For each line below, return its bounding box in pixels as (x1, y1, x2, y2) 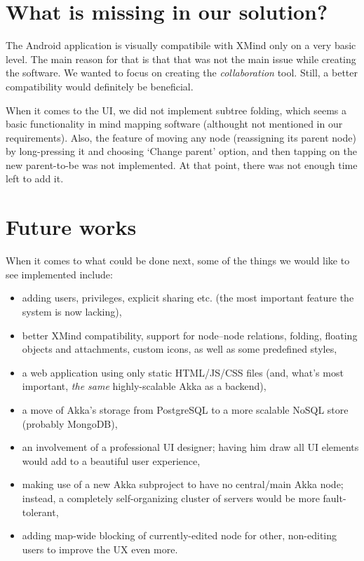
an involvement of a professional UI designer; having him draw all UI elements (22, 440, 359, 454)
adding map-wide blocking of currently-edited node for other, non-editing (22, 528, 337, 543)
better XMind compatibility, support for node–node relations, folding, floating (22, 327, 358, 342)
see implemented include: (6, 266, 113, 281)
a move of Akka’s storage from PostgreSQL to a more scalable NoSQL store (22, 402, 349, 417)
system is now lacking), (22, 304, 122, 318)
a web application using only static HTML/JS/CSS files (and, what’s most (22, 365, 344, 379)
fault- (323, 490, 346, 505)
